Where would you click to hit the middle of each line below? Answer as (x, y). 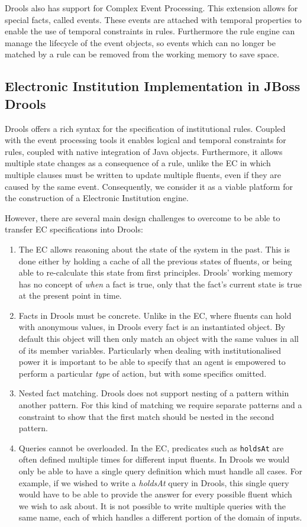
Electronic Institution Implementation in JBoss (153, 86)
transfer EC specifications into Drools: (74, 229)
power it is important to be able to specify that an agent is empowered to (152, 362)
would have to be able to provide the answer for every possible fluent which (155, 494)
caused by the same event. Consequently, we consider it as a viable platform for (149, 186)
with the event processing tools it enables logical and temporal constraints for (146, 140)
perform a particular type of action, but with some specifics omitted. (143, 373)
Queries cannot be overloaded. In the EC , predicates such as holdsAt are (151, 447)
